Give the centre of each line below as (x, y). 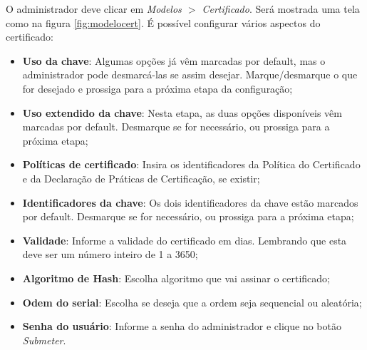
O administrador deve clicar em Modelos (94, 9)
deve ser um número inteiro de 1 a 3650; (110, 254)
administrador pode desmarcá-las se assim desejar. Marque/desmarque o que (190, 74)
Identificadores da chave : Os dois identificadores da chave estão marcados (190, 202)
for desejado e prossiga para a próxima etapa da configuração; (157, 88)
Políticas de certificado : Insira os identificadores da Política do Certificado (191, 164)
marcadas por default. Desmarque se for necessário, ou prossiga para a (176, 127)
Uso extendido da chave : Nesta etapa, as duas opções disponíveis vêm (182, 112)
